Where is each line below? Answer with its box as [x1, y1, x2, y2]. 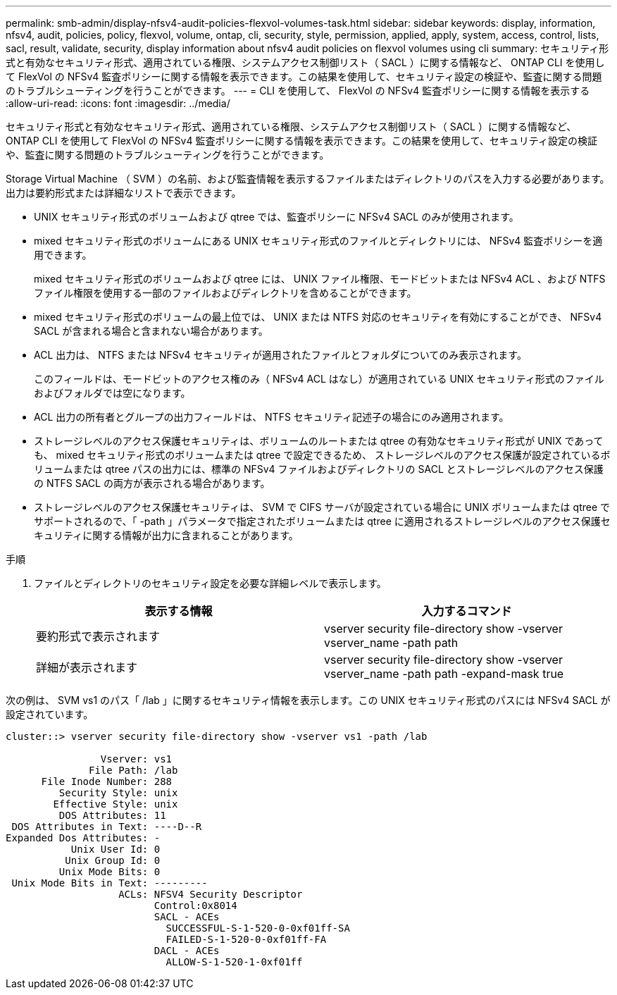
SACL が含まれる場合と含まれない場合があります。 [34, 325, 268, 337]
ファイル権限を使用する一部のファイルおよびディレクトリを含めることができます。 [34, 287, 417, 299]
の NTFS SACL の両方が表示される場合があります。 [34, 477, 270, 489]
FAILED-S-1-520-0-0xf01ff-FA [166, 934, 327, 945]
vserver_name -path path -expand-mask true [324, 667, 564, 681]
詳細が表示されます [36, 660, 138, 674]
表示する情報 [144, 604, 213, 618]
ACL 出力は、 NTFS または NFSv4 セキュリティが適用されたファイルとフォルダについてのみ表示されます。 [34, 349, 527, 361]
